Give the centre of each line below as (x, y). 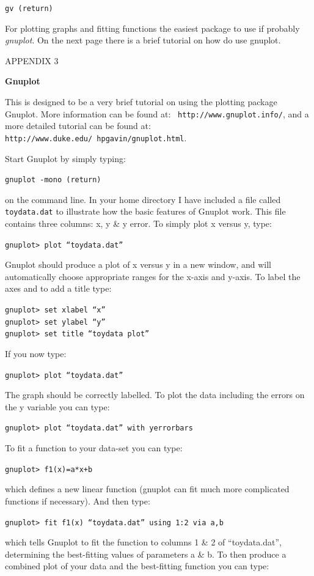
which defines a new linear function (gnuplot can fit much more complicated (147, 489)
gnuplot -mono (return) (53, 180)
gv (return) (29, 9)
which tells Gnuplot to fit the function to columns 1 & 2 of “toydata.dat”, (143, 542)
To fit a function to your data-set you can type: (94, 448)
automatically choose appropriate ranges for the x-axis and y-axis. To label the (153, 276)
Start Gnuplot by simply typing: (65, 158)
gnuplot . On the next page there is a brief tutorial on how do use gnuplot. (143, 40)
